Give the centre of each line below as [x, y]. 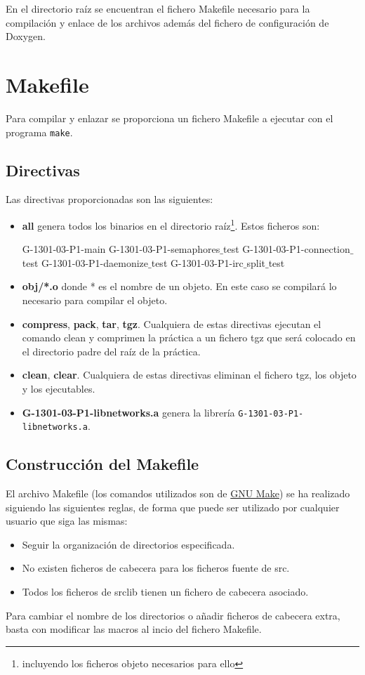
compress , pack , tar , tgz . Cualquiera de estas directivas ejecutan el [172, 323]
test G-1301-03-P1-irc [197, 262]
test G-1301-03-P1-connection [287, 249]
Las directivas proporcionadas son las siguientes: [109, 199]
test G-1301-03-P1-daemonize [85, 262]
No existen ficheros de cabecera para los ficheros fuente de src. [156, 568]
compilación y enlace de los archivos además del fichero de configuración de [167, 22]
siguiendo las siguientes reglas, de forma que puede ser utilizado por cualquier [173, 507]
